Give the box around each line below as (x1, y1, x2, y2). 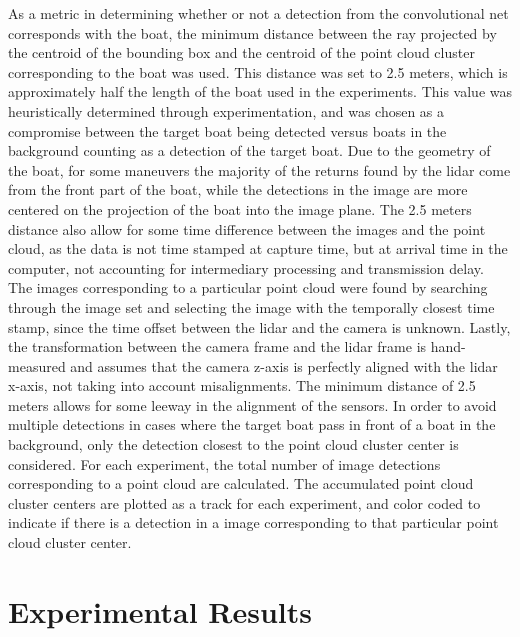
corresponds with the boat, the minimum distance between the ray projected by (8, 22, 497, 43)
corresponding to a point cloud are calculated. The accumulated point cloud (8, 473, 474, 494)
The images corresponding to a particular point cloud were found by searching (8, 277, 488, 298)
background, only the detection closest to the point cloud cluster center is (8, 434, 459, 455)
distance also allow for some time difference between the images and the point (8, 218, 486, 239)
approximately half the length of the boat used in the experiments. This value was (8, 81, 512, 102)
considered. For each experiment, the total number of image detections (8, 453, 441, 474)
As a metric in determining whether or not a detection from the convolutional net (8, 3, 509, 23)
